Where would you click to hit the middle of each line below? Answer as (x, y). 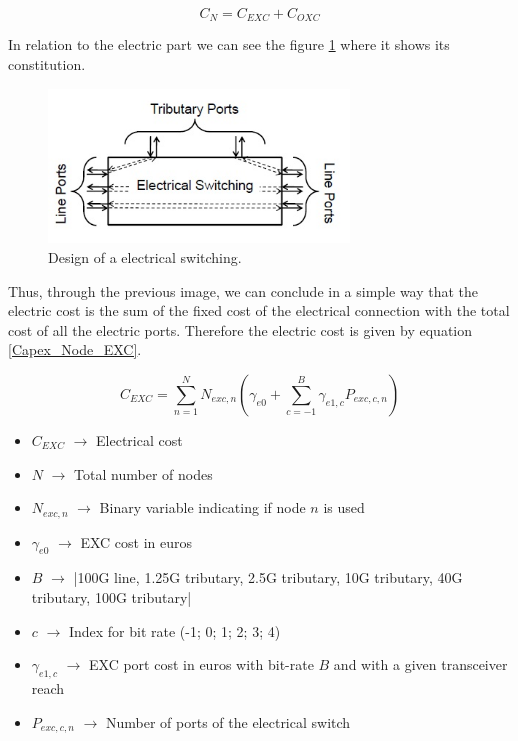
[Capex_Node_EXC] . (75, 349)
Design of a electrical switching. (145, 257)
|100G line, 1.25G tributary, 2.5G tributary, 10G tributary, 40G (268, 577)
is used (344, 507)
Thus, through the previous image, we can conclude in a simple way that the (243, 290)
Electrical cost (139, 440)
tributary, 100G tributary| (111, 597)
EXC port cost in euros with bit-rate (201, 664)
